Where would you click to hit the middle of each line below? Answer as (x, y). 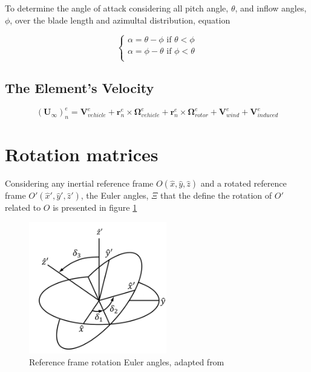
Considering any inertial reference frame (79, 183)
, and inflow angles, (271, 8)
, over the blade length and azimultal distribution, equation (120, 20)
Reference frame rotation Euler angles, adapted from (127, 361)
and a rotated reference (244, 183)
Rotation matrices (82, 154)
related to (23, 207)
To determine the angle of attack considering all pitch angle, (117, 8)
